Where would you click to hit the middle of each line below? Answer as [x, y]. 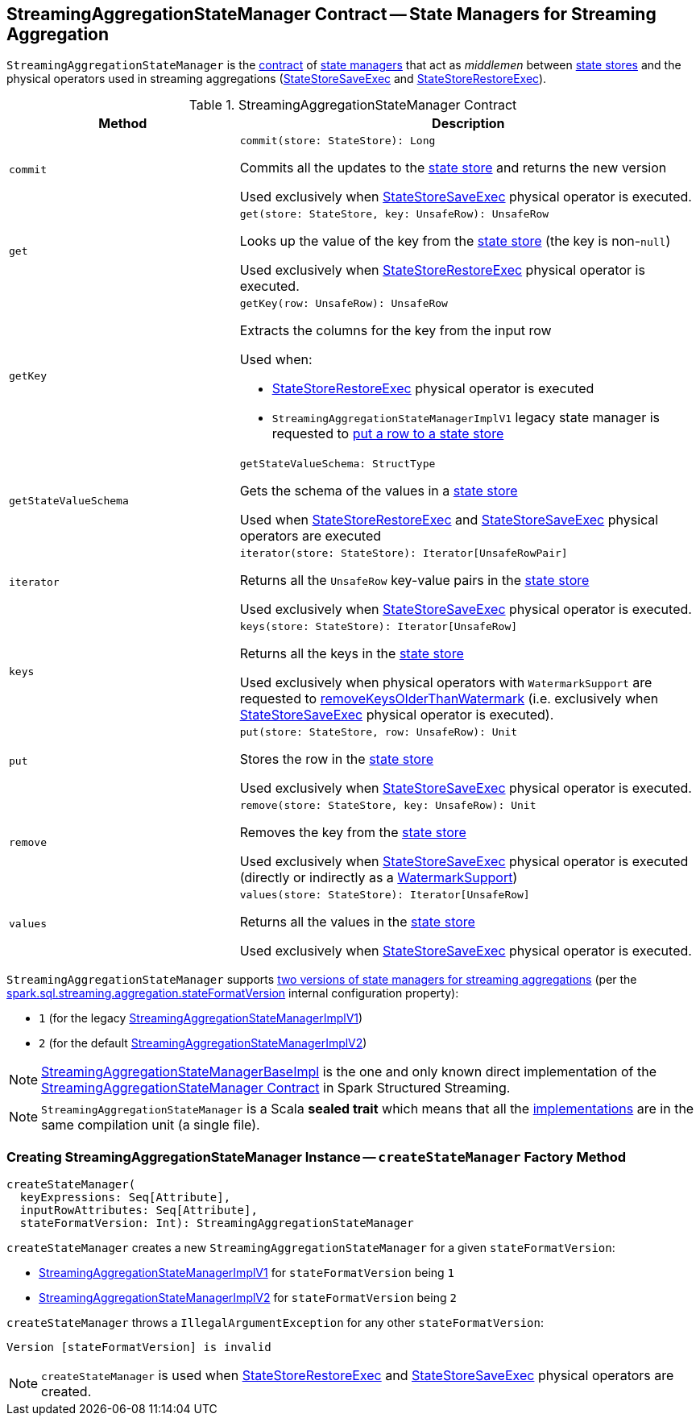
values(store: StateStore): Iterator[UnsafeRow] [385, 895]
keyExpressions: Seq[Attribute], [125, 1198]
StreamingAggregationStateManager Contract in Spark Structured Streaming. [276, 1088]
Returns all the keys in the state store [352, 654]
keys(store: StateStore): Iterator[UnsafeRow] [379, 627]
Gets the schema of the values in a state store [379, 491]
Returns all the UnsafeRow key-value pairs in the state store [414, 580]
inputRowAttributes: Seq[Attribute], [139, 1211]
